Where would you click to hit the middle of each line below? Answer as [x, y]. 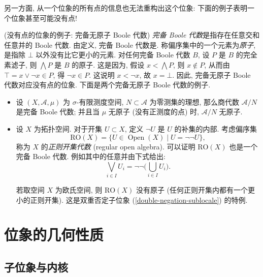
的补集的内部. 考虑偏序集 [216, 128]
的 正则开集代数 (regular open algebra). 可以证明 [118, 146]
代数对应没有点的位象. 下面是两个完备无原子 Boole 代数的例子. [107, 85]
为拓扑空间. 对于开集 [68, 128]
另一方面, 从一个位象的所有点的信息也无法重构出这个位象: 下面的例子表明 [126, 8]
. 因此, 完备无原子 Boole [211, 74]
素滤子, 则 [21, 64]
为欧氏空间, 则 [79, 190]
